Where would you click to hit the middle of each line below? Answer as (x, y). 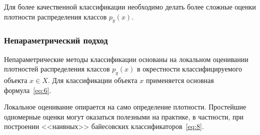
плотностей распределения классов (57, 69)
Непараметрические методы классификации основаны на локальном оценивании (126, 59)
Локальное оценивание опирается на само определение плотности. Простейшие (125, 107)
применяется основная (180, 80)
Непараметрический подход (56, 40)
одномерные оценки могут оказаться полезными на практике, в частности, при (124, 116)
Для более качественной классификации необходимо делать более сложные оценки (130, 6)
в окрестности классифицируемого (189, 69)
